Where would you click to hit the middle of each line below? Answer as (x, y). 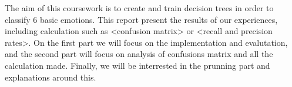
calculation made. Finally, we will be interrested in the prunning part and (137, 65)
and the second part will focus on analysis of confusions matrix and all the (139, 54)
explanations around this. (51, 77)
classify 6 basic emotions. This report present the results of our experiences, (141, 19)
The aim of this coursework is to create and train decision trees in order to (139, 8)
